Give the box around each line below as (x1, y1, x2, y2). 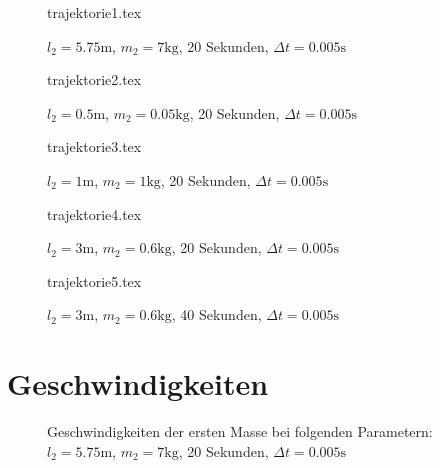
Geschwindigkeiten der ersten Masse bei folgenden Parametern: (47, 421, 433, 442)
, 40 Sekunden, (171, 304, 262, 325)
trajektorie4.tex (47, 203, 142, 224)
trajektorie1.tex (47, 2, 142, 22)
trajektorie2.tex (47, 69, 142, 90)
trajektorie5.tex (47, 270, 142, 291)
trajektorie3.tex (47, 136, 142, 157)
